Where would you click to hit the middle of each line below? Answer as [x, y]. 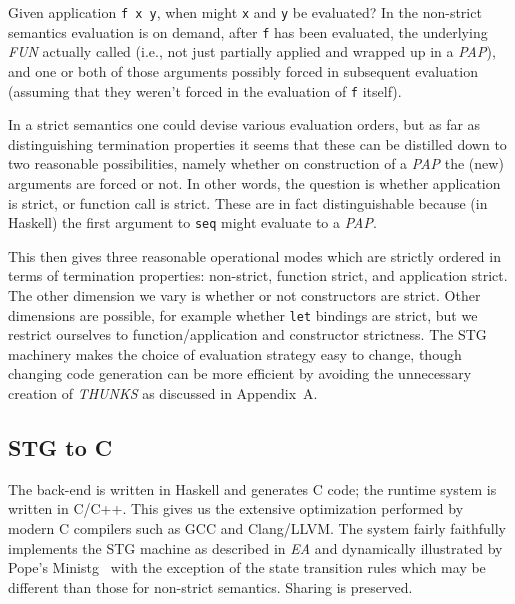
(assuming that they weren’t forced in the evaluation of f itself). [205, 90]
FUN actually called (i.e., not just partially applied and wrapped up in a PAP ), [252, 51]
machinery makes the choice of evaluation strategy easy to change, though [235, 353]
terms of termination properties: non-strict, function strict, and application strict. [258, 275]
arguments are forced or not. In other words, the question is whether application [254, 182]
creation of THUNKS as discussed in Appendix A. [163, 393]
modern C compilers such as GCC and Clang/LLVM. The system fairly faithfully [257, 527]
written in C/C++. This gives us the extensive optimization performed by [236, 508]
